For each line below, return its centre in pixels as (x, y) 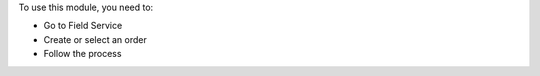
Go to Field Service (83, 26)
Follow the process (82, 54)
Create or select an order (95, 39)
